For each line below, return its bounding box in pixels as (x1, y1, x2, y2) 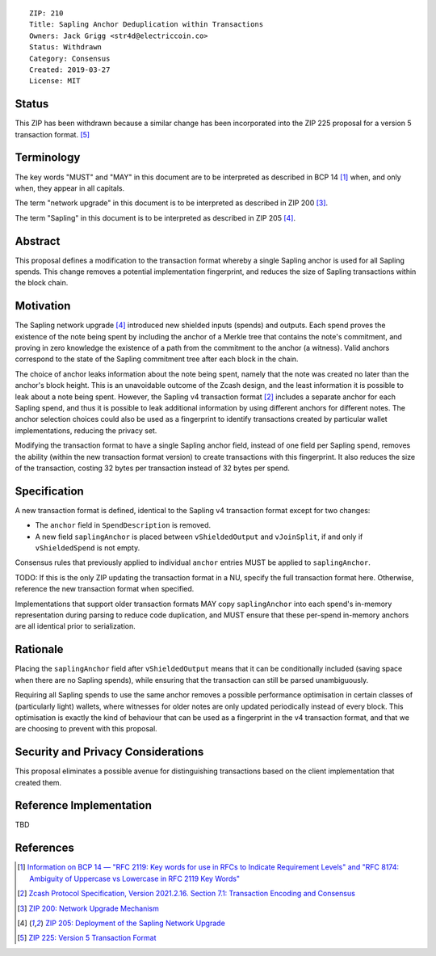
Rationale (15, 642, 64, 656)
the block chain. (15, 278, 69, 288)
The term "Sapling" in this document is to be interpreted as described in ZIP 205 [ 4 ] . (15, 213, 296, 222)
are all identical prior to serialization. (15, 621, 136, 631)
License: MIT (29, 77, 81, 86)
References (15, 841, 74, 855)
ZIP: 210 (29, 9, 64, 18)
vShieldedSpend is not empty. (35, 543, 140, 553)
